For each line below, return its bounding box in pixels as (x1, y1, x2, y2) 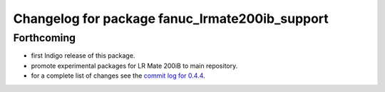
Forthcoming (13, 31, 76, 44)
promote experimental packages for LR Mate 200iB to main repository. (31, 61, 238, 70)
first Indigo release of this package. (31, 51, 135, 60)
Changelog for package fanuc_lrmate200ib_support (13, 11, 329, 26)
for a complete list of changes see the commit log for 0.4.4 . (31, 71, 206, 80)
